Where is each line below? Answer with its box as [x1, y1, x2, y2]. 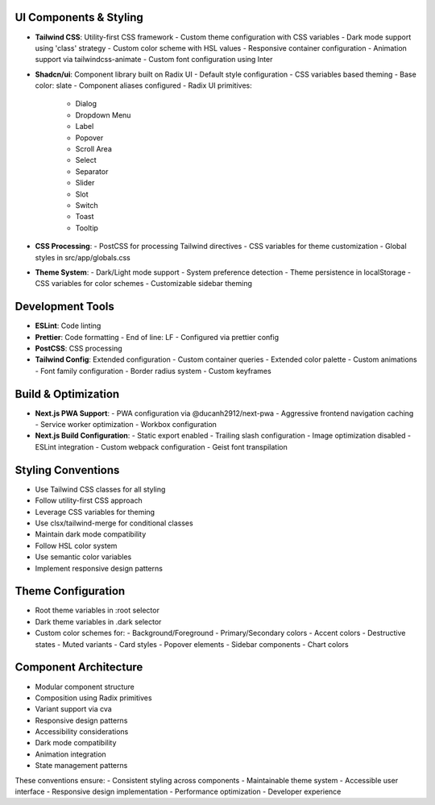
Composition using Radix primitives [35, 693, 152, 703]
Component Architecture [14, 661, 143, 674]
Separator [75, 166, 109, 176]
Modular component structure [35, 682, 135, 691]
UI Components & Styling [14, 10, 144, 24]
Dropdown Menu [75, 110, 131, 120]
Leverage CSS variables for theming [35, 507, 155, 517]
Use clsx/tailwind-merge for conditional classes [35, 518, 193, 528]
